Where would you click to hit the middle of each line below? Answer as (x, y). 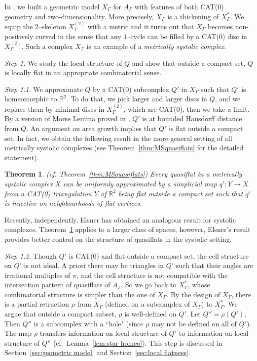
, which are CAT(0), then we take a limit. (186, 109)
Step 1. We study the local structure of (63, 63)
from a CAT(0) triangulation (48, 193)
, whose (199, 285)
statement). (22, 157)
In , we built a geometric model (52, 6)
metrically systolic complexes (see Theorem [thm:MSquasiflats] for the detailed (124, 148)
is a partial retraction (37, 304)
